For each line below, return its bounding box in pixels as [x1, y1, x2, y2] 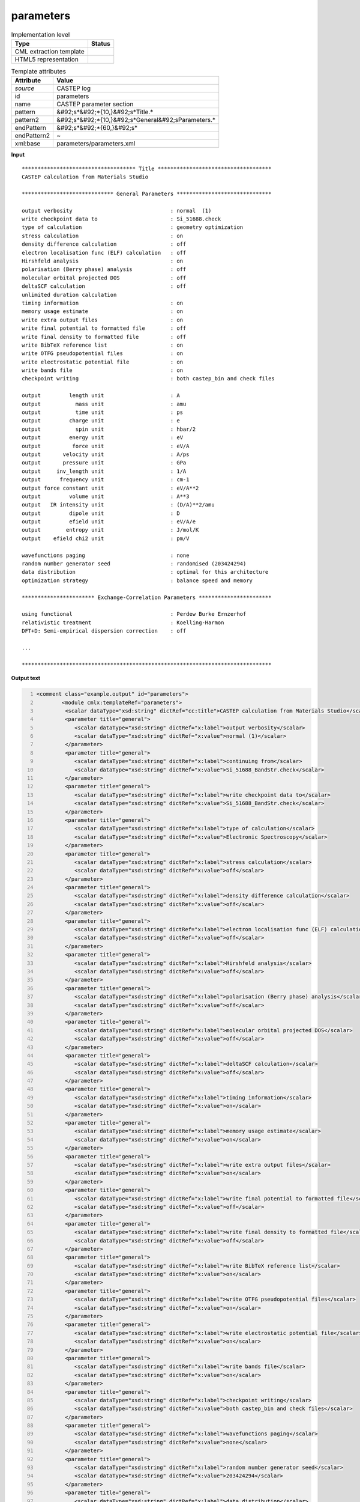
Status [91, 39, 110, 47]
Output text [11, 675, 41, 682]
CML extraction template [14, 47, 85, 55]
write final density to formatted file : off [22, 333, 187, 340]
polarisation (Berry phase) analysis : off [22, 266, 187, 273]
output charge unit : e [22, 418, 180, 424]
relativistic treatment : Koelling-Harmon [22, 619, 224, 626]
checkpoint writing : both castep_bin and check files [22, 375, 275, 382]
